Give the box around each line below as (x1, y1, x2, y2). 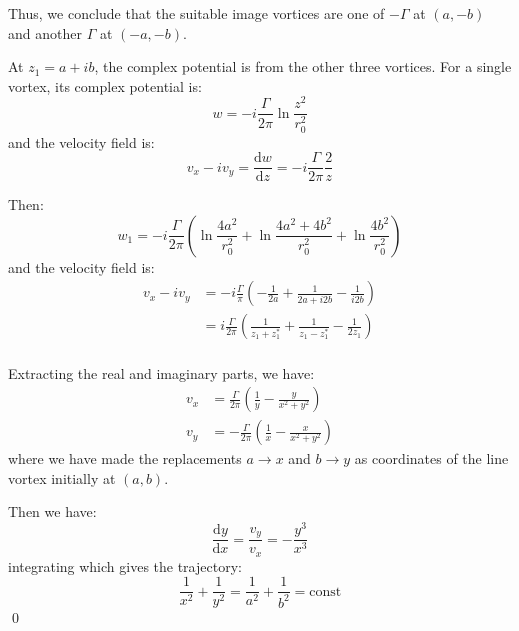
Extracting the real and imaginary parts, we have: (8, 362, 315, 383)
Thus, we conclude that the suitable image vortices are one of (8, 3, 385, 23)
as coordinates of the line (354, 448, 509, 469)
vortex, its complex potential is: (8, 75, 202, 96)
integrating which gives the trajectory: (8, 555, 242, 576)
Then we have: (8, 501, 97, 522)
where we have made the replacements (8, 448, 242, 469)
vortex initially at (8, 467, 116, 488)
